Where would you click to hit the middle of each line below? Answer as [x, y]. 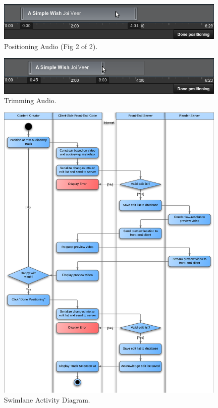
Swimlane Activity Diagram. [47, 399]
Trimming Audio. [30, 100]
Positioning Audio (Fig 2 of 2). [51, 46]
